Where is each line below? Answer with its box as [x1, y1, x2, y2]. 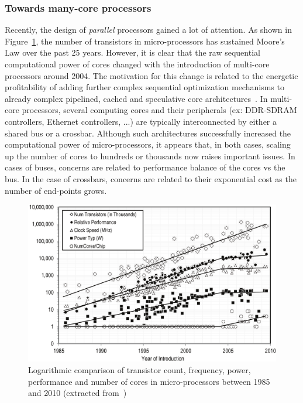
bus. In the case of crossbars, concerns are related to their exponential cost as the [5, 172, 297, 185]
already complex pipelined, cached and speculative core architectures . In [5, 92, 268, 104]
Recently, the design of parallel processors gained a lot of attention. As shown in [5, 23, 292, 36]
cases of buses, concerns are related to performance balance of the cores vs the [5, 161, 285, 173]
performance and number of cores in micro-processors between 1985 [28, 375, 270, 387]
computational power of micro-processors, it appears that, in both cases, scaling [5, 138, 291, 151]
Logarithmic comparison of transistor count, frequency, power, [28, 364, 251, 376]
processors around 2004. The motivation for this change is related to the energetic [5, 69, 298, 81]
